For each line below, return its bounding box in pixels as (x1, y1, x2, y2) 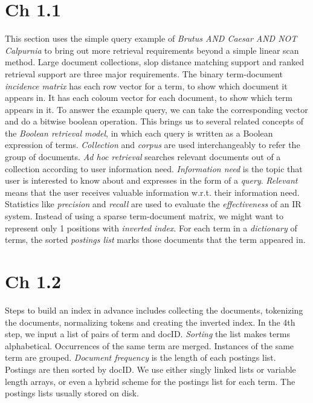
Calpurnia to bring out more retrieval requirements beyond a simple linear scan (5, 44, 299, 56)
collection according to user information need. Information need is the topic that (5, 162, 303, 175)
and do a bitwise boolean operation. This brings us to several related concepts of (5, 115, 304, 127)
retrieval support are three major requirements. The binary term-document (5, 67, 283, 80)
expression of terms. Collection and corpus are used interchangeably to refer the (5, 138, 300, 151)
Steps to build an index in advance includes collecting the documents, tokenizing (5, 303, 303, 316)
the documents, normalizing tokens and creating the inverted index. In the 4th (5, 315, 295, 328)
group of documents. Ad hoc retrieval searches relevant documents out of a (5, 150, 281, 163)
